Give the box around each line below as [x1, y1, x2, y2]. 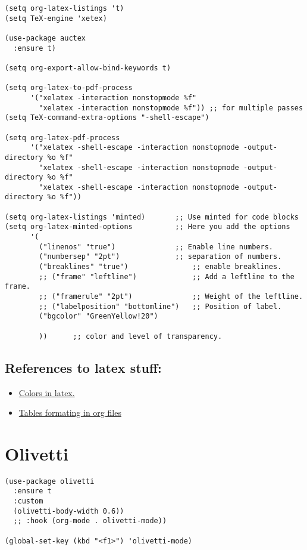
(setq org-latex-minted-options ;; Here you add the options [5, 223, 290, 231]
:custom [13, 497, 43, 506]
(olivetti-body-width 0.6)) [13, 506, 124, 515]
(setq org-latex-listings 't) [5, 4, 124, 13]
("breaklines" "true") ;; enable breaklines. [39, 262, 282, 271]
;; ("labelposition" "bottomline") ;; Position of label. [39, 302, 282, 311]
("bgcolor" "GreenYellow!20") [39, 312, 158, 321]
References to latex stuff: [5, 358, 162, 376]
